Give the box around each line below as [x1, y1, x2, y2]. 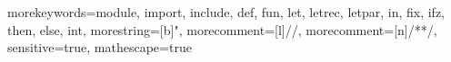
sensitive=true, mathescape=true [7, 38, 192, 57]
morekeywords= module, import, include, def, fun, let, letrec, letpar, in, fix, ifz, [7, 3, 446, 21]
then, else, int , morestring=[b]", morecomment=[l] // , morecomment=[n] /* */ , [7, 20, 437, 39]
